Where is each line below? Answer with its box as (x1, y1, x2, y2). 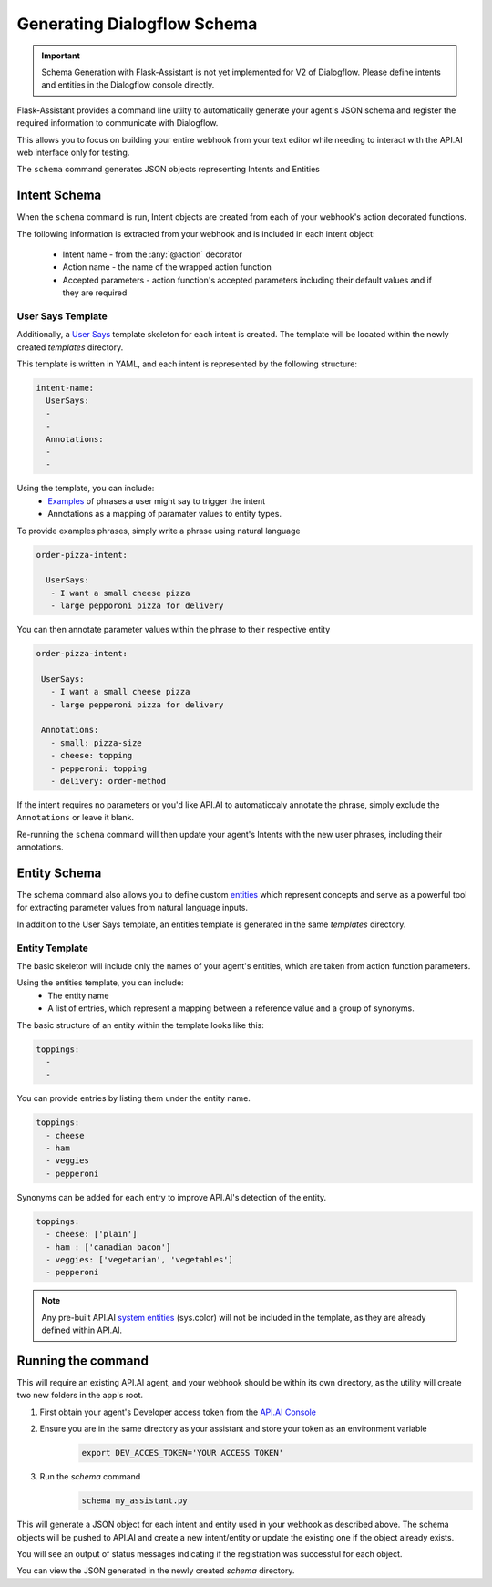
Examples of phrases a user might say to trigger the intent (47, 495, 266, 506)
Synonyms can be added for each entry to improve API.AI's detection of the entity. (16, 1191, 327, 1202)
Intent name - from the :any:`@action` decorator (62, 249, 243, 260)
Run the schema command (39, 1471, 141, 1482)
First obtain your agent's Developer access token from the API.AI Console (39, 1407, 316, 1417)
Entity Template (16, 942, 88, 954)
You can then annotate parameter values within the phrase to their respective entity (16, 624, 331, 635)
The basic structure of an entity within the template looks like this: (16, 1019, 264, 1030)
